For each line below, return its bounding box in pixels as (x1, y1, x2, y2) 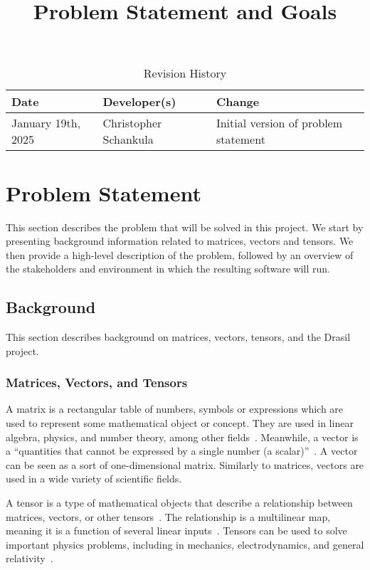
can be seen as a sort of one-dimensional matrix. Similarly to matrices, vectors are (6, 457, 364, 472)
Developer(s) (102, 93, 176, 110)
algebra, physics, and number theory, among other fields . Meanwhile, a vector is (6, 429, 359, 444)
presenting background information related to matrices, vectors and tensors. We (6, 233, 354, 248)
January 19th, (11, 115, 81, 132)
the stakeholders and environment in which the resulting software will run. (6, 261, 330, 276)
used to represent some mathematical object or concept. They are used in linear (6, 416, 354, 431)
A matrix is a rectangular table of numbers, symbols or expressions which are (6, 401, 344, 416)
